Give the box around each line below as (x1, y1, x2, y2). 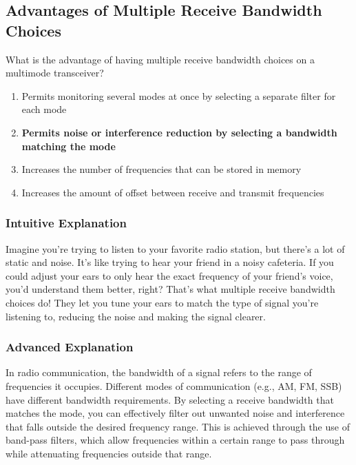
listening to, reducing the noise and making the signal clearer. (6, 309, 266, 323)
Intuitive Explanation (6, 214, 127, 231)
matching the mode (21, 138, 116, 153)
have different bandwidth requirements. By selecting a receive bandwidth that (6, 392, 334, 406)
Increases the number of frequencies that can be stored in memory (21, 162, 302, 176)
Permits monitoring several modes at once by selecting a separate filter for (21, 88, 336, 103)
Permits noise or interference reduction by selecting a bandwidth (21, 125, 337, 139)
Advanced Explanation (6, 338, 134, 355)
